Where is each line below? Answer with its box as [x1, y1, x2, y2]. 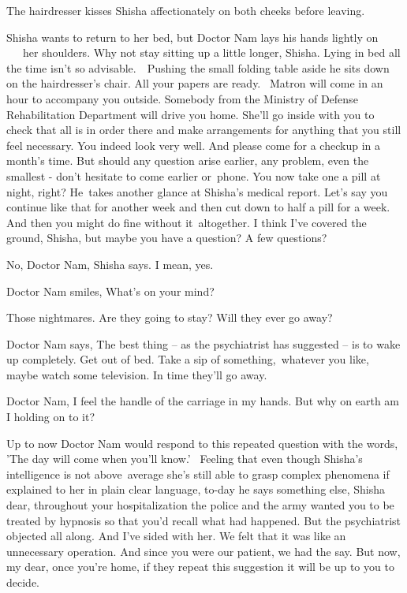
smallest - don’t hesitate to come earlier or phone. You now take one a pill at [6, 167, 381, 184]
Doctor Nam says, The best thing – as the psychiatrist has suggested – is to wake [6, 335, 401, 352]
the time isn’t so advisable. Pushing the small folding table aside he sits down [6, 59, 390, 76]
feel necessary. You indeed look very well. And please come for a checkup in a [6, 136, 380, 153]
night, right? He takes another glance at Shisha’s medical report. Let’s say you [6, 183, 388, 200]
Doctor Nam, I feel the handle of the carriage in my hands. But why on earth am [6, 393, 399, 409]
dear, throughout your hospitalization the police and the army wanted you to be [6, 497, 394, 513]
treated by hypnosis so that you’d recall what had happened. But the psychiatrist [6, 512, 401, 528]
